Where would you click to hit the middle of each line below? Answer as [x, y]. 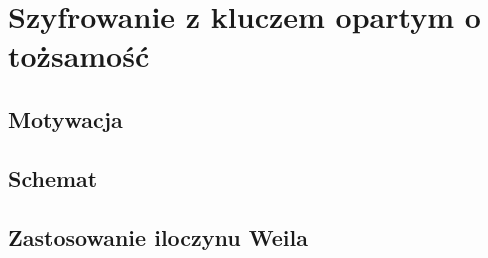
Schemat [53, 177]
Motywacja [65, 118]
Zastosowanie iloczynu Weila [158, 236]
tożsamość [79, 55]
